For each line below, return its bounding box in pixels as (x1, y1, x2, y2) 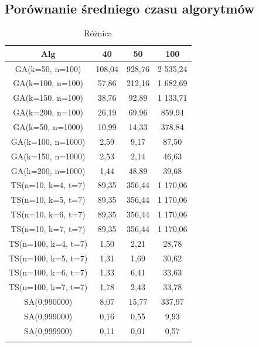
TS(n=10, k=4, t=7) (11, 179, 86, 191)
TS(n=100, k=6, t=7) (9, 266, 88, 278)
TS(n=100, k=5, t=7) (9, 251, 88, 264)
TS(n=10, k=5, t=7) (11, 193, 86, 206)
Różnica (84, 27, 113, 39)
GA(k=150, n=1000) (11, 149, 86, 162)
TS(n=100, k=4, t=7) (9, 237, 88, 249)
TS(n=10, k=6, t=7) (11, 208, 86, 220)
